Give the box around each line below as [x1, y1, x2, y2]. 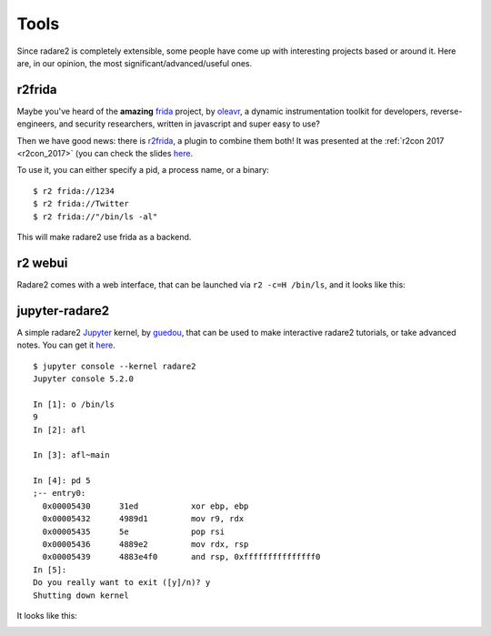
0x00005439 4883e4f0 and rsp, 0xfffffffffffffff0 [42, 551, 321, 562]
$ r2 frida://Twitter [33, 198, 129, 209]
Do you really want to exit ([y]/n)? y [33, 578, 211, 588]
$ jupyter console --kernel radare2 [33, 360, 196, 371]
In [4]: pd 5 [33, 476, 91, 486]
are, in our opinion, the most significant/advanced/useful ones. [16, 57, 253, 68]
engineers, [16, 118, 57, 129]
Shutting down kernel [33, 590, 129, 601]
